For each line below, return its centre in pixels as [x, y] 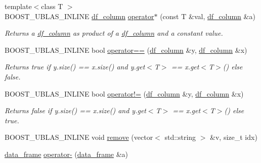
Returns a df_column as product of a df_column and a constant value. [114, 33]
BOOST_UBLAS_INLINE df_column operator [79, 16]
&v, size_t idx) [234, 137]
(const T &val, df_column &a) [208, 16]
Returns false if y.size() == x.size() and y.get [75, 110]
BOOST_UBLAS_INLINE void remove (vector [79, 137]
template [18, 6]
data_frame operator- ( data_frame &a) [67, 154]
